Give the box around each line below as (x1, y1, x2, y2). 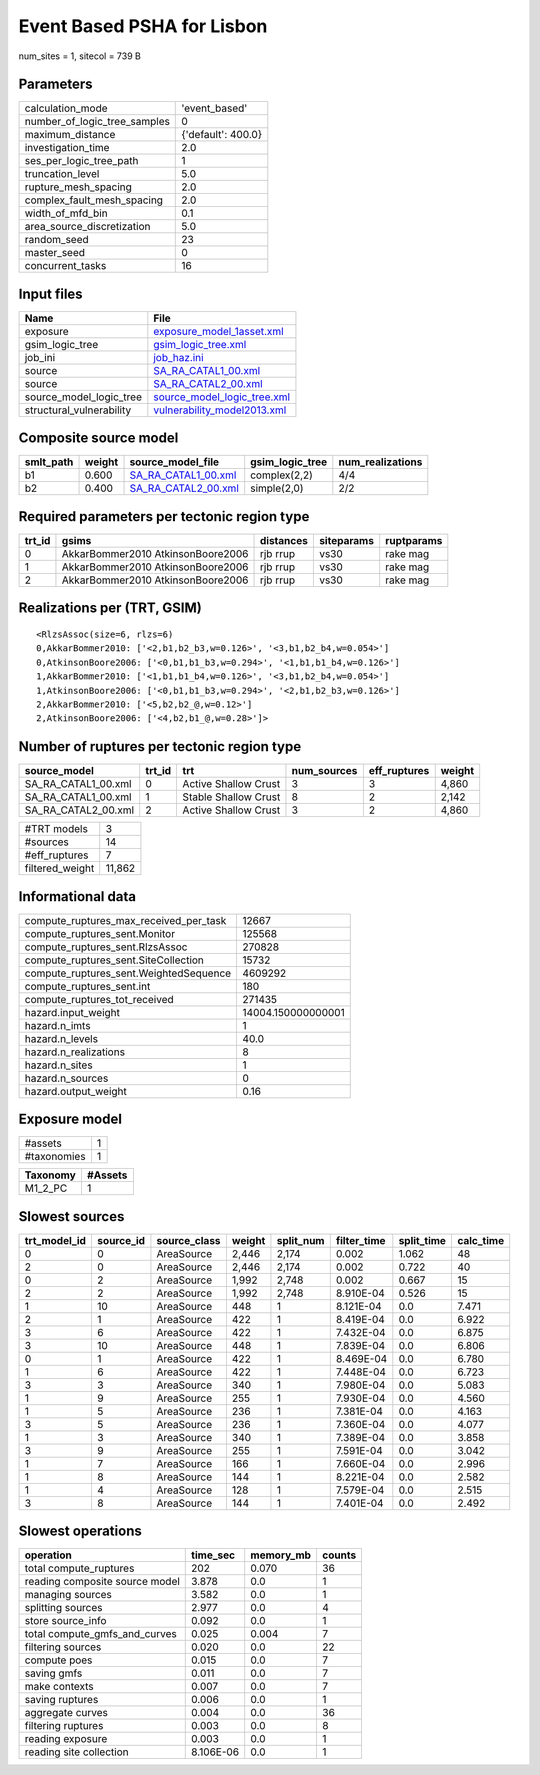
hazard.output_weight (24, 1084, 127, 1098)
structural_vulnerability (24, 403, 132, 417)
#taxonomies (24, 1150, 86, 1164)
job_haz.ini (153, 350, 204, 364)
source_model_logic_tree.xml (153, 390, 290, 404)
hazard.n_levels (24, 1031, 99, 1045)
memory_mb (250, 1548, 312, 1562)
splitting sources (24, 1601, 104, 1615)
